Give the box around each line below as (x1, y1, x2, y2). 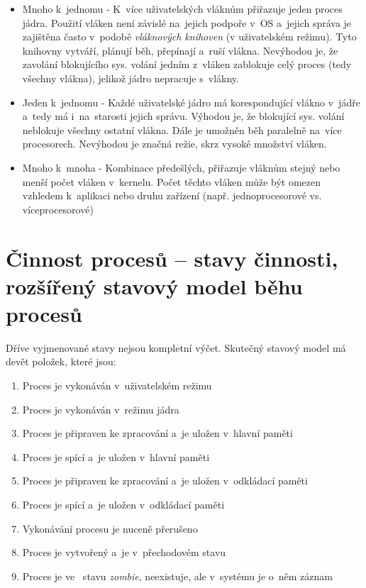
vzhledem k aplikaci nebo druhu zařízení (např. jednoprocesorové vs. (22, 188, 322, 203)
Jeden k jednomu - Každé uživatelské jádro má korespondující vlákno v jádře (22, 94, 360, 109)
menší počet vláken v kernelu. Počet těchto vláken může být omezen (22, 174, 321, 189)
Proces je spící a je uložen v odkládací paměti (22, 497, 225, 511)
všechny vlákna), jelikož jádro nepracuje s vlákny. (22, 70, 239, 85)
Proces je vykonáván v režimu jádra (22, 401, 179, 416)
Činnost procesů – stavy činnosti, (6, 243, 338, 272)
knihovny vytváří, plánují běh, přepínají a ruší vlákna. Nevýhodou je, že (22, 43, 338, 57)
